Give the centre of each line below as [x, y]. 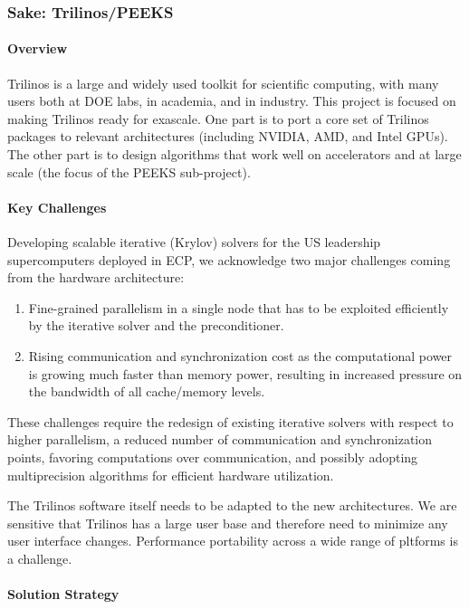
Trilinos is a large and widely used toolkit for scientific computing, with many [223, 83]
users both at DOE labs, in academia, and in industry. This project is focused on [232, 101]
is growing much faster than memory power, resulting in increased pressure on [245, 373]
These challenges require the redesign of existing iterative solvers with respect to [230, 421]
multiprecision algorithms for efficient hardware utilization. [171, 475]
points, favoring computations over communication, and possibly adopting [213, 457]
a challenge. [40, 558]
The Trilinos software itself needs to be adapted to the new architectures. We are [232, 505]
